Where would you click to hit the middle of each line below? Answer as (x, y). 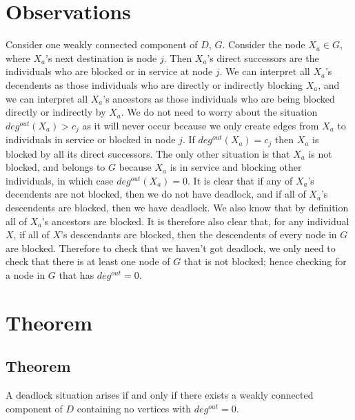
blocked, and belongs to (55, 167)
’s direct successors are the (263, 57)
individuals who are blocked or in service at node (109, 71)
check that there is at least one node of (88, 261)
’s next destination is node (101, 57)
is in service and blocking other (236, 167)
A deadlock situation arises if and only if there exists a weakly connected (160, 395)
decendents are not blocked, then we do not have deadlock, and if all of (156, 194)
